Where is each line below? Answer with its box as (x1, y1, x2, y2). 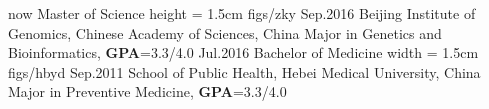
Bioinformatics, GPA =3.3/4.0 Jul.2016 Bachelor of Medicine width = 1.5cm (8, 42, 479, 63)
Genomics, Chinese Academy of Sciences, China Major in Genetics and (8, 22, 442, 43)
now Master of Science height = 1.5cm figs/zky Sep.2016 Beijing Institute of (8, 3, 476, 23)
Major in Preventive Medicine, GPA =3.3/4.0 (8, 81, 287, 102)
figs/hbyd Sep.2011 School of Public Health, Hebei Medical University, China (8, 61, 481, 82)
